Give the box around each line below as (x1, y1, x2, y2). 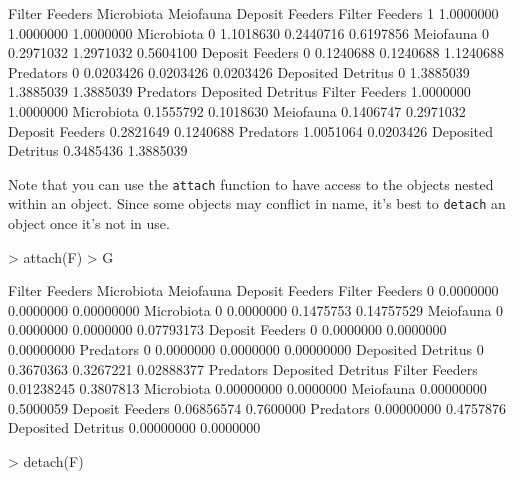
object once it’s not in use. (8, 213, 170, 234)
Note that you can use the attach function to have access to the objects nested (8, 173, 494, 194)
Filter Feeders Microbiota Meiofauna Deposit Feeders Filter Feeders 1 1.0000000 (8, 3, 499, 23)
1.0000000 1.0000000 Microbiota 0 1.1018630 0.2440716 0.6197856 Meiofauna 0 (8, 22, 490, 43)
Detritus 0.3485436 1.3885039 (8, 140, 188, 161)
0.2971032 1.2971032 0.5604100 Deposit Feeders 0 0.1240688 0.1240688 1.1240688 (8, 42, 505, 63)
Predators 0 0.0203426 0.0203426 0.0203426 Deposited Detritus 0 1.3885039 (8, 61, 470, 82)
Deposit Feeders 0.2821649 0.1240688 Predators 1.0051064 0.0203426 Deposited (8, 120, 493, 141)
